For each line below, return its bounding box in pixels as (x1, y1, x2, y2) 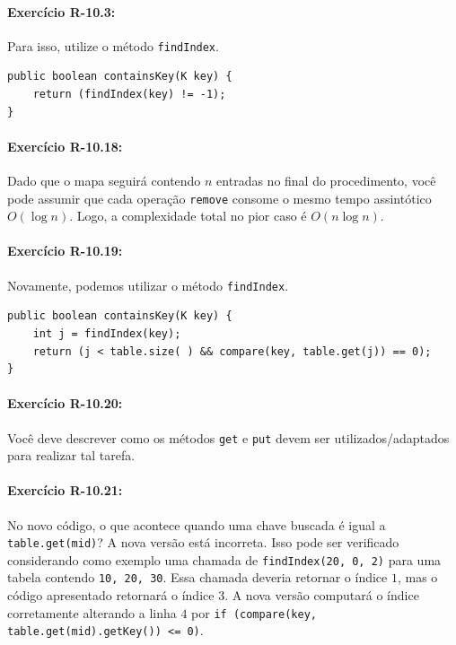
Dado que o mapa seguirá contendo (7, 171, 201, 190)
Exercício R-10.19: (7, 241, 123, 260)
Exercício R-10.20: (7, 394, 123, 413)
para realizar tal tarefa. (7, 446, 136, 465)
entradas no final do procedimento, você (216, 171, 436, 190)
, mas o (397, 568, 438, 587)
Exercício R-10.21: (7, 481, 123, 500)
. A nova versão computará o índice (224, 586, 419, 605)
